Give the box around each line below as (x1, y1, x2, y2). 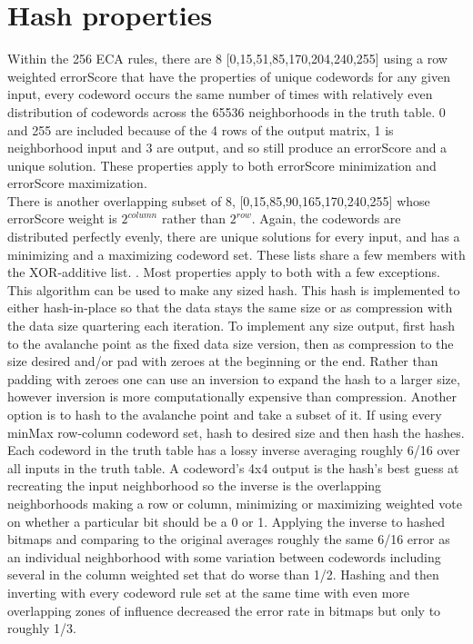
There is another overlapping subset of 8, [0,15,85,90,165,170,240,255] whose (7, 191, 430, 210)
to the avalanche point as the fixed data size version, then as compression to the (7, 333, 454, 352)
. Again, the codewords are (251, 209, 401, 228)
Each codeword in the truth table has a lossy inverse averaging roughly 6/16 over (7, 441, 460, 460)
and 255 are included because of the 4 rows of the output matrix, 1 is (7, 120, 394, 139)
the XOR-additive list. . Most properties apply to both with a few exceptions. (7, 263, 440, 282)
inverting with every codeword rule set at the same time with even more (7, 582, 410, 601)
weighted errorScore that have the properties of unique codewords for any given (7, 66, 450, 85)
